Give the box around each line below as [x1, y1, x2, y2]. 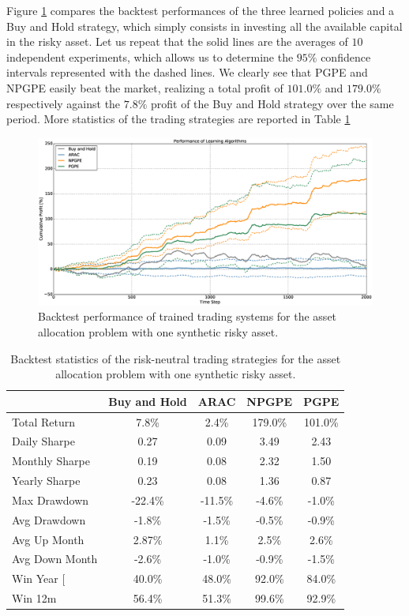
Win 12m [12, 590, 57, 607]
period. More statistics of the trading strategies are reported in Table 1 [6, 111, 351, 127]
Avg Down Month [12, 550, 98, 567]
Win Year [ [12, 570, 66, 587]
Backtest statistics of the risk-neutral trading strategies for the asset [10, 350, 341, 366]
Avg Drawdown [12, 511, 86, 528]
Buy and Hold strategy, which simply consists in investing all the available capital [6, 17, 403, 34]
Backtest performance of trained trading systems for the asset [38, 308, 337, 325]
